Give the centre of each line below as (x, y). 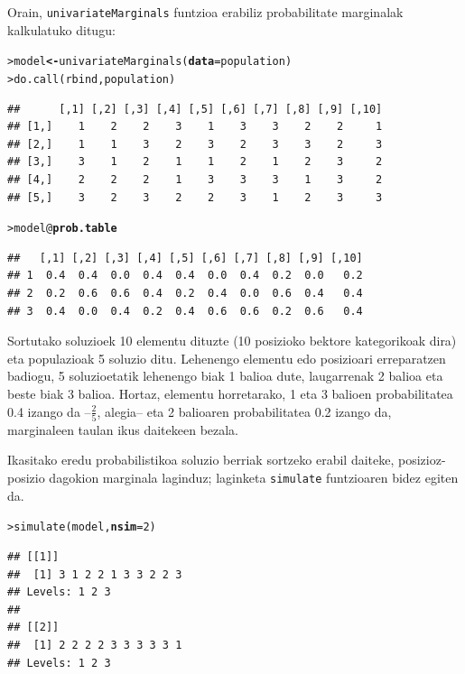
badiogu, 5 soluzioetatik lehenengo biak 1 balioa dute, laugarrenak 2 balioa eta (225, 376)
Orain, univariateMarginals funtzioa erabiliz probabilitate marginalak (205, 12)
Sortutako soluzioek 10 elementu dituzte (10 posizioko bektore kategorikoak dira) (232, 341)
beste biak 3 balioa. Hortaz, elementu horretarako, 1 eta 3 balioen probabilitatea (230, 393)
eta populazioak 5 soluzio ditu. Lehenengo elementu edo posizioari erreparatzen (227, 358)
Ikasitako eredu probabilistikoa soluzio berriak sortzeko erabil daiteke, (201, 460)
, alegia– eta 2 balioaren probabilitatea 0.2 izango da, (244, 411)
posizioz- (422, 460)
